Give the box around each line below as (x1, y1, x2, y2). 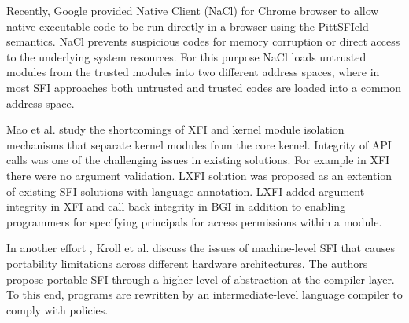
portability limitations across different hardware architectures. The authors (6, 255, 368, 271)
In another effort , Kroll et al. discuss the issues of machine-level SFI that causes (6, 240, 395, 256)
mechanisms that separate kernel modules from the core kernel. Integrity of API (6, 136, 392, 152)
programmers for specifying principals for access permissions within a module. (6, 213, 382, 229)
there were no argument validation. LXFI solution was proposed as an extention (6, 167, 392, 183)
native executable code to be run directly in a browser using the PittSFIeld (6, 17, 369, 34)
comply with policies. (6, 301, 109, 317)
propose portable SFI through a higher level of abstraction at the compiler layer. (6, 270, 395, 287)
